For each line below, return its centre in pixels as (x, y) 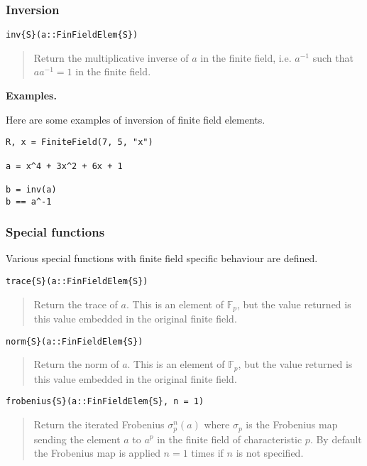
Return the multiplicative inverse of (111, 57)
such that (333, 57)
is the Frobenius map (292, 424)
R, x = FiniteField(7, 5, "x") (80, 142)
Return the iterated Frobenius (99, 424)
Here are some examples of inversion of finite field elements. (136, 119)
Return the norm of (76, 364)
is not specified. (270, 453)
